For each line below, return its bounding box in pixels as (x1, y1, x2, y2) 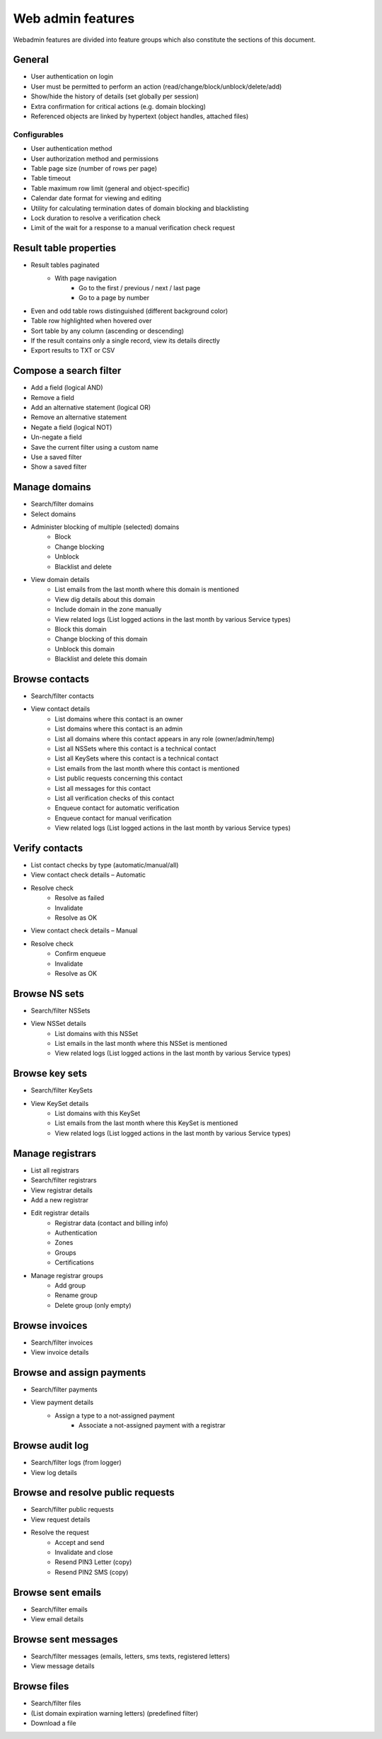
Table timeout (30, 174, 71, 183)
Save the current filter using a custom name (30, 443, 158, 451)
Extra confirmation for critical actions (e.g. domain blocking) (30, 102, 207, 110)
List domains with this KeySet (54, 1109, 141, 1118)
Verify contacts (13, 842, 83, 854)
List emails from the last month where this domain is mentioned (54, 585, 240, 594)
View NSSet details (30, 1020, 86, 1028)
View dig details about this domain (54, 595, 156, 603)
